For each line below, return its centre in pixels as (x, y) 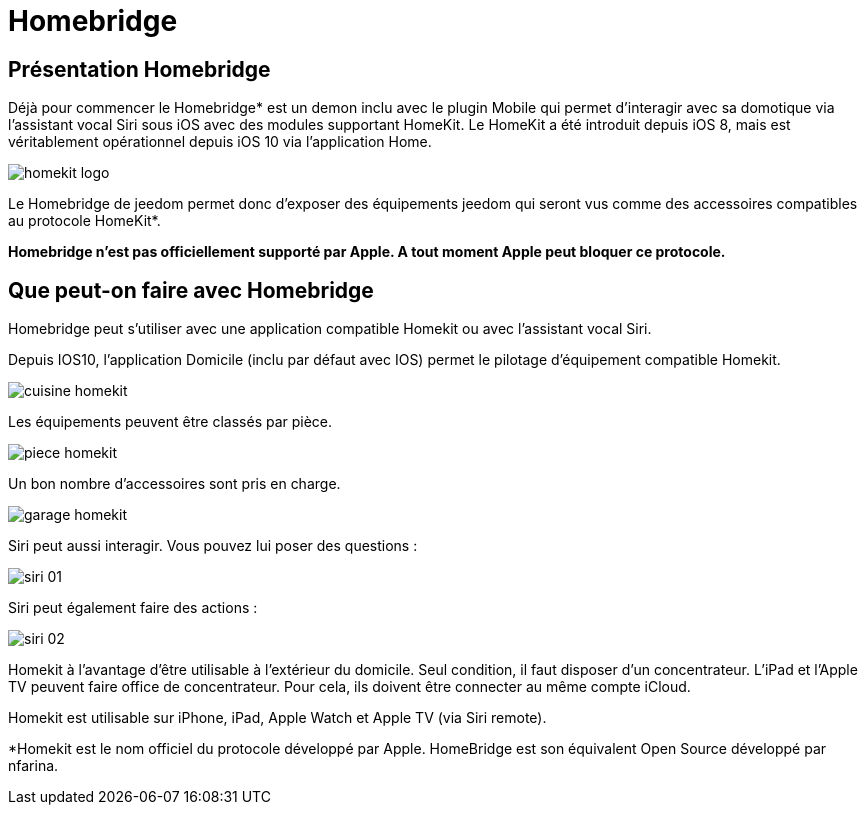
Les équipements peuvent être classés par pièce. (170, 422)
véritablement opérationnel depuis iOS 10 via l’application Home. (220, 142)
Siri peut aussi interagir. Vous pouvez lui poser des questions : (213, 546)
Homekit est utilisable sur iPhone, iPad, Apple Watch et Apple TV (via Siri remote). (277, 718)
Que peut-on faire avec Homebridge (191, 290)
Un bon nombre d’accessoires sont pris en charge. (174, 484)
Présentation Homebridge (139, 69)
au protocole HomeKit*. (84, 221)
